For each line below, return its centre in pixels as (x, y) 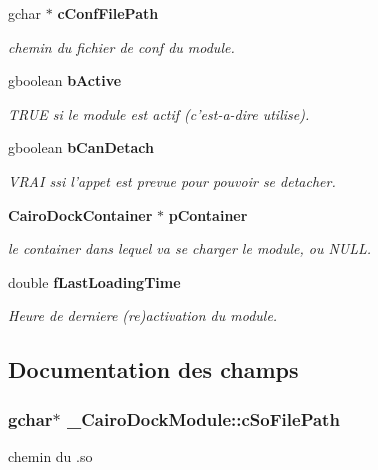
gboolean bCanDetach (81, 147)
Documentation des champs (153, 369)
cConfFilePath (108, 13)
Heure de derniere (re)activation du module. (143, 315)
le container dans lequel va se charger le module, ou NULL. (190, 248)
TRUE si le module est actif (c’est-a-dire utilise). (159, 113)
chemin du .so (50, 455)
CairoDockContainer (80, 214)
